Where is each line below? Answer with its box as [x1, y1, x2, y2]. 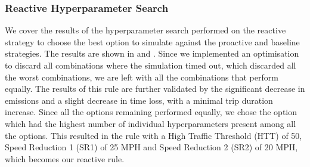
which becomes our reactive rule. [5, 152, 125, 165]
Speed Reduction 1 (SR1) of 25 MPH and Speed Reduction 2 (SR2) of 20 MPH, [5, 141, 298, 153]
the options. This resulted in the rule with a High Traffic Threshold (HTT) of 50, [5, 129, 302, 141]
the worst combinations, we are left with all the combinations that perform [5, 70, 278, 83]
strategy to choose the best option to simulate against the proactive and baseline [5, 35, 300, 48]
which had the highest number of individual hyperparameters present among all [5, 117, 296, 129]
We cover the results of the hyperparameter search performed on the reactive [5, 24, 286, 36]
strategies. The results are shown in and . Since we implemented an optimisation [5, 47, 299, 60]
